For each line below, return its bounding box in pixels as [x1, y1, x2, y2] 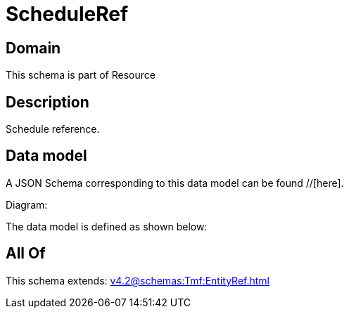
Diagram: [6, 198, 48, 211]
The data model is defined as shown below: [6, 220, 208, 233]
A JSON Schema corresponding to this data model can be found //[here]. [6, 176, 344, 189]
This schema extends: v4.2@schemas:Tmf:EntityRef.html [6, 274, 270, 287]
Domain [6, 39, 61, 57]
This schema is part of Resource [6, 69, 156, 81]
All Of [6, 244, 46, 263]
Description [6, 93, 89, 111]
